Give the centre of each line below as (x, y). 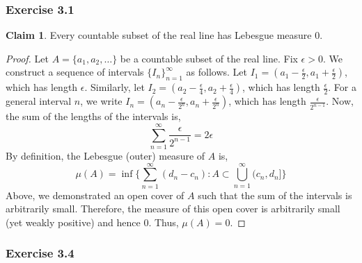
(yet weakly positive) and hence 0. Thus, (92, 222)
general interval (39, 101)
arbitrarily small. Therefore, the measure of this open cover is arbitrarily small (173, 209)
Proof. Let (27, 58)
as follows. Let (217, 72)
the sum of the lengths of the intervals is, (93, 116)
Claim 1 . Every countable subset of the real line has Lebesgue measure (159, 35)
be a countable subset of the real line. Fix (209, 58)
